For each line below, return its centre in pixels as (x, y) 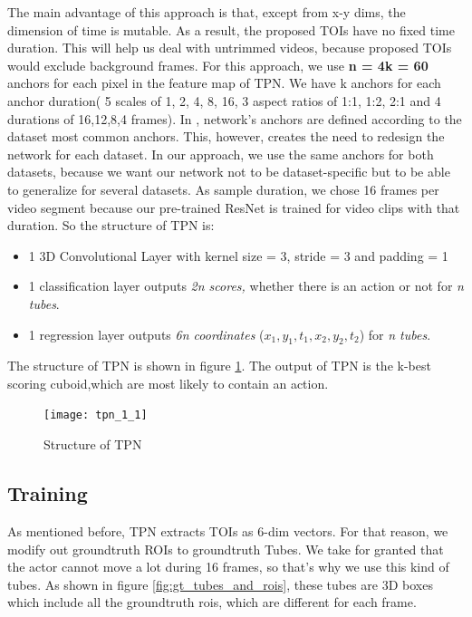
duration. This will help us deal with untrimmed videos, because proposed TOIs (230, 48)
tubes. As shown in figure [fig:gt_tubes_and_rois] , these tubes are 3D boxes (220, 584)
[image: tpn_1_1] (96, 415)
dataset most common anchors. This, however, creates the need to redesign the (226, 136)
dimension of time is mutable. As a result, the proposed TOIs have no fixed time (231, 29)
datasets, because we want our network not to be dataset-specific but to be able (229, 172)
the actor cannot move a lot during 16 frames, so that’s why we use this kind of (228, 567)
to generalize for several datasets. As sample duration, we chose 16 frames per (223, 189)
